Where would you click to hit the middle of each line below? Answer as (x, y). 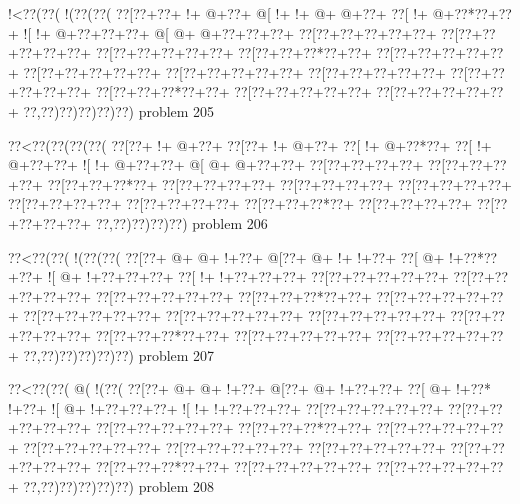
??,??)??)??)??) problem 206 (181, 222)
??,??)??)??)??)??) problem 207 (119, 354)
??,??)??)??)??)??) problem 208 (119, 486)
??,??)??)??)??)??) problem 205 (119, 110)
